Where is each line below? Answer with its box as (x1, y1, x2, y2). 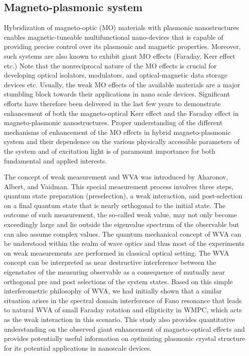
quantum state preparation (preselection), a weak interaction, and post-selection (4, 191, 243, 201)
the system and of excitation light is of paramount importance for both (4, 146, 216, 156)
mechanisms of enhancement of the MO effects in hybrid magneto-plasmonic (4, 127, 231, 137)
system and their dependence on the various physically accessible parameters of (4, 136, 240, 146)
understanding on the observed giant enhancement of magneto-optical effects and (4, 324, 245, 334)
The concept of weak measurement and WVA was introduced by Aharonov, (4, 172, 228, 182)
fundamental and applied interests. (4, 155, 107, 165)
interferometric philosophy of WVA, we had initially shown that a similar (4, 286, 222, 296)
